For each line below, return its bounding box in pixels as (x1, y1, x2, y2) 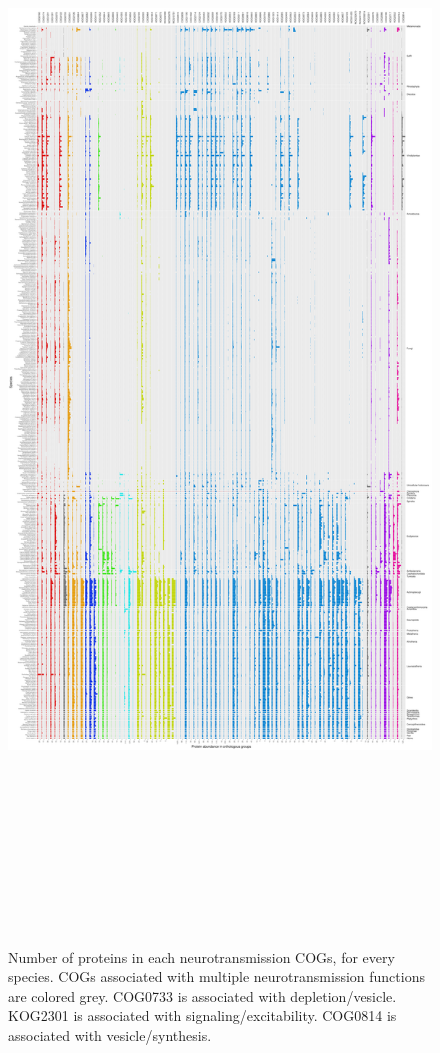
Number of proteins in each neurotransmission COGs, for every (8, 946, 395, 967)
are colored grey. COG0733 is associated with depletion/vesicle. (8, 985, 397, 1006)
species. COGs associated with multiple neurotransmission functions (8, 966, 425, 987)
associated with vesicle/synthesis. (8, 1024, 212, 1045)
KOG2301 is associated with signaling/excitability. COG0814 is (8, 1005, 397, 1026)
